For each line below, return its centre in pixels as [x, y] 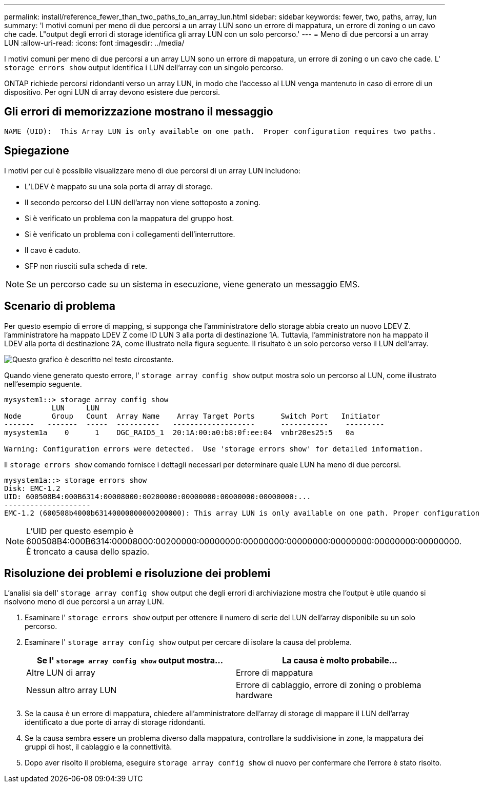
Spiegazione [37, 151]
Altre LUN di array [61, 673]
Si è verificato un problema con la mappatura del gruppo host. [129, 218]
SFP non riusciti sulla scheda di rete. [86, 266]
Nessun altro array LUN [72, 690]
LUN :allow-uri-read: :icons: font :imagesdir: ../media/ [94, 43]
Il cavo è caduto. [53, 250]
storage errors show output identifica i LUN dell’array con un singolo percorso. [144, 67]
